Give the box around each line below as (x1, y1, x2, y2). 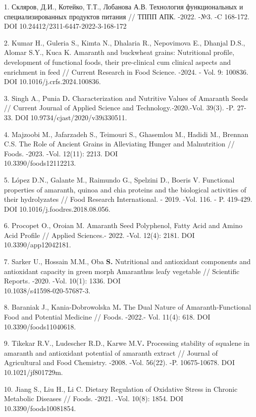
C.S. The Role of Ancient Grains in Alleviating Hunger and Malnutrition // (4, 139, 235, 149)
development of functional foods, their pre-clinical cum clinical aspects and (4, 56, 231, 67)
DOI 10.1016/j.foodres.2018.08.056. (4, 203, 111, 214)
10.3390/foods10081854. (4, 403, 76, 413)
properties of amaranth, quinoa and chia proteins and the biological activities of (4, 184, 247, 194)
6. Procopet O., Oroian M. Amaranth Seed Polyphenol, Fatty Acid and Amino (4, 220, 243, 231)
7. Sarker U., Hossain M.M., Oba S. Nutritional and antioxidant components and (4, 256, 251, 267)
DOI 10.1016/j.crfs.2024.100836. (4, 76, 101, 87)
